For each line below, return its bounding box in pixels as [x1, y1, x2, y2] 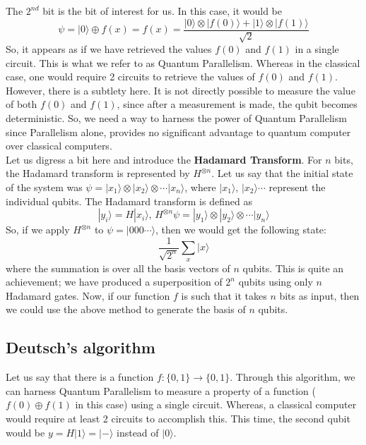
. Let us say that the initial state [211, 166, 353, 181]
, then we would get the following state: [155, 222, 326, 237]
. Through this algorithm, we [230, 370, 355, 384]
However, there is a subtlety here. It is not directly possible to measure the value [6, 83, 355, 97]
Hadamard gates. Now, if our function [6, 288, 170, 303]
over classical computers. [6, 138, 112, 153]
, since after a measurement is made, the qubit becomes [117, 97, 358, 111]
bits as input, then [279, 288, 360, 303]
